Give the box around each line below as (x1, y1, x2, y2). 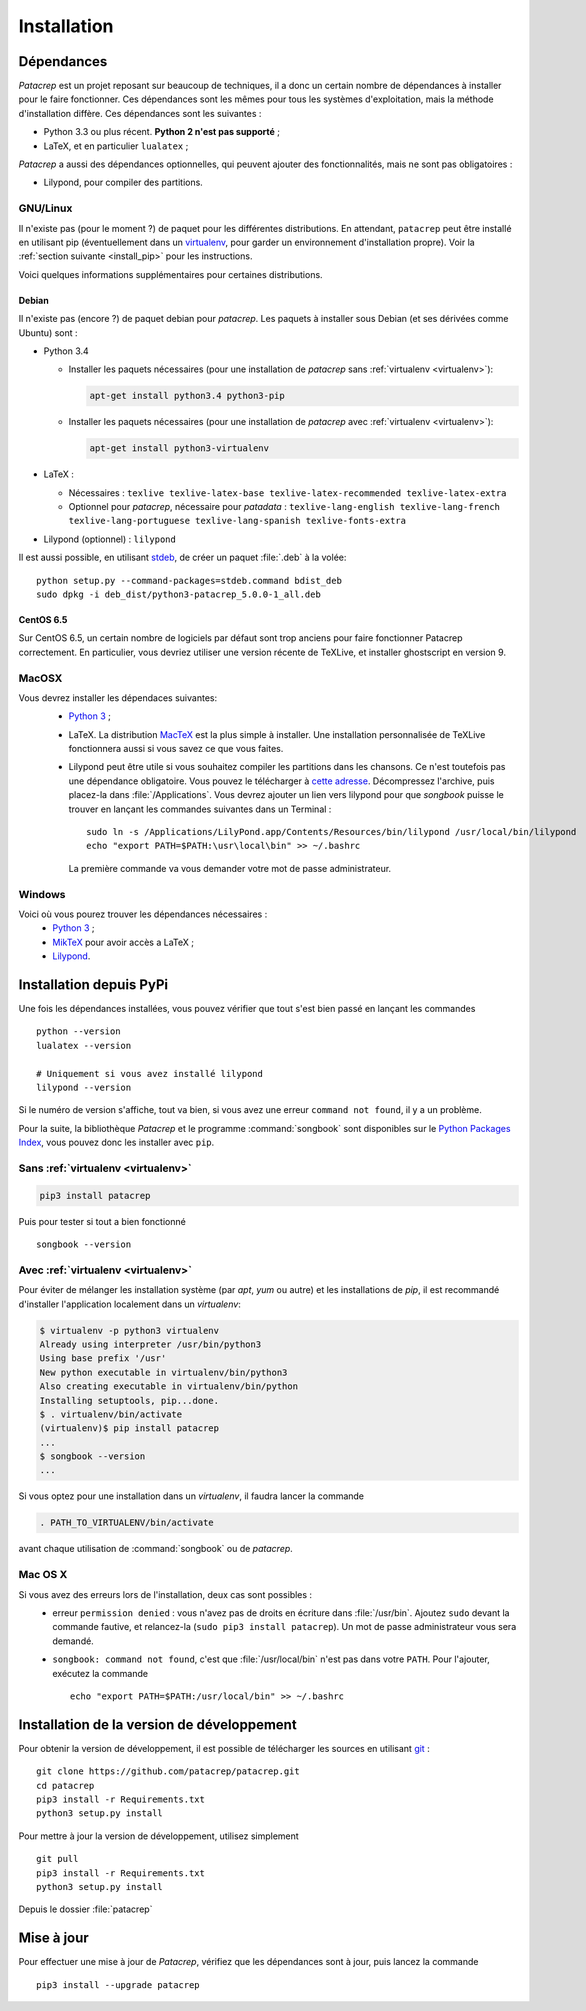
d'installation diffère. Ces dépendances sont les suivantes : (18, 107, 262, 119)
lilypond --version (36, 1081, 132, 1093)
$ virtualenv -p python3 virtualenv (39, 1325, 220, 1336)
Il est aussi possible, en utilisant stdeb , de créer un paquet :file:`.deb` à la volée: (18, 551, 347, 564)
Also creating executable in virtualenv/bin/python (39, 1381, 299, 1392)
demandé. (52, 1635, 94, 1647)
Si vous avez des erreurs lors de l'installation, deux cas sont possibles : (18, 1588, 313, 1600)
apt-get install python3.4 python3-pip (89, 390, 285, 402)
